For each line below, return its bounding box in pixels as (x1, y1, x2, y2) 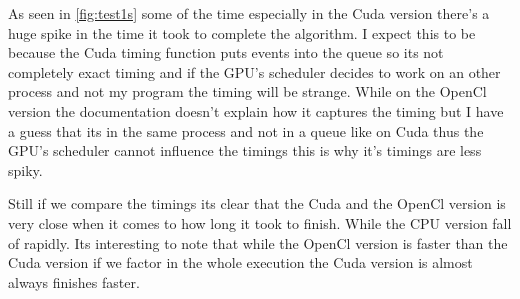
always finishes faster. (8, 271, 140, 292)
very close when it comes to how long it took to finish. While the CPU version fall (8, 212, 512, 233)
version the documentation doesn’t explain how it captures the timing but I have (8, 100, 504, 121)
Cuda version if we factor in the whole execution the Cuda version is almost (8, 252, 473, 273)
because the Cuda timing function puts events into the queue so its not (8, 42, 444, 63)
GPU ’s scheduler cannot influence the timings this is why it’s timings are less (8, 140, 482, 161)
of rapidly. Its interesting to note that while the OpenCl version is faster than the (8, 232, 508, 253)
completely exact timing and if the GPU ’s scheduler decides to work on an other (8, 61, 501, 82)
